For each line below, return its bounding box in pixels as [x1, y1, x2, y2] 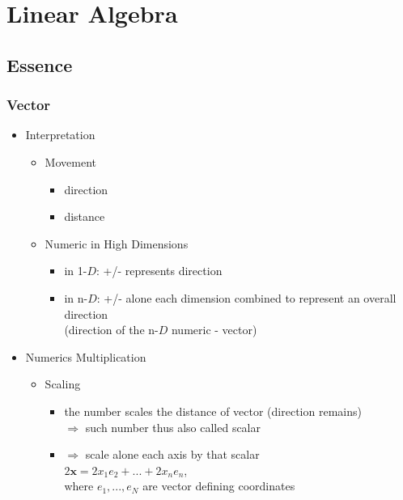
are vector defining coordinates [142, 477, 295, 494]
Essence [6, 52, 73, 77]
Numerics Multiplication [25, 348, 146, 365]
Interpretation [25, 126, 95, 143]
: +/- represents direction [95, 262, 223, 279]
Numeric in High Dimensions [45, 235, 189, 252]
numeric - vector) [171, 321, 257, 338]
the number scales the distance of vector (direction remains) [64, 402, 362, 419]
